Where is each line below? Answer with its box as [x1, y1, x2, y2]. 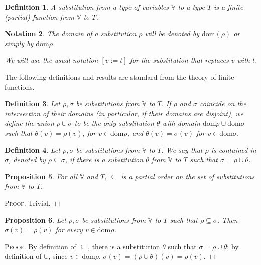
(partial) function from [5, 11, 74, 22]
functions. [5, 81, 35, 92]
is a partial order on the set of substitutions [121, 171, 255, 181]
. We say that [161, 144, 203, 155]
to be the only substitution [74, 118, 154, 128]
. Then [217, 214, 238, 225]
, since [48, 251, 68, 261]
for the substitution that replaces [129, 55, 229, 65]
